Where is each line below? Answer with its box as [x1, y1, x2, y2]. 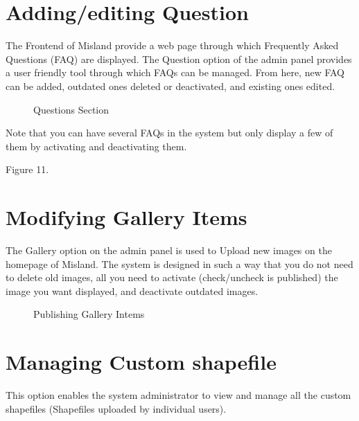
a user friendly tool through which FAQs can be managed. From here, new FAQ [6, 65, 345, 80]
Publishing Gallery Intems [33, 307, 145, 321]
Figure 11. [6, 162, 49, 177]
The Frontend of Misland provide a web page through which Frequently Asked [6, 38, 339, 53]
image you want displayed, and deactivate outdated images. [6, 283, 259, 298]
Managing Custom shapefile [6, 348, 277, 376]
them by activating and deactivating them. [6, 138, 187, 153]
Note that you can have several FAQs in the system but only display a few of [6, 125, 333, 140]
